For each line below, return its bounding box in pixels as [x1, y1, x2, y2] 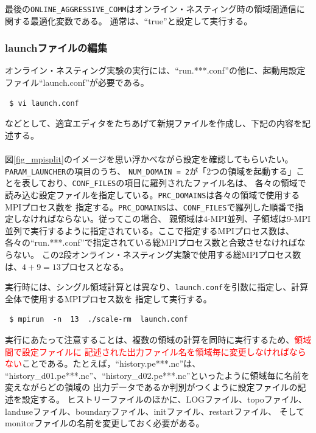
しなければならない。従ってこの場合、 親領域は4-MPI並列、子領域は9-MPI [13, 212, 311, 225]
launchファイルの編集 [5, 40, 108, 55]
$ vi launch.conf [9, 99, 79, 108]
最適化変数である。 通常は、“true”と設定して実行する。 [30, 14, 253, 27]
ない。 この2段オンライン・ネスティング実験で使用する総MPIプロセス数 [13, 248, 301, 261]
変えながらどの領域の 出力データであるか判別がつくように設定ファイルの [5, 381, 298, 393]
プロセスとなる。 [60, 260, 129, 272]
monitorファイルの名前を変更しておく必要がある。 [5, 417, 205, 429]
